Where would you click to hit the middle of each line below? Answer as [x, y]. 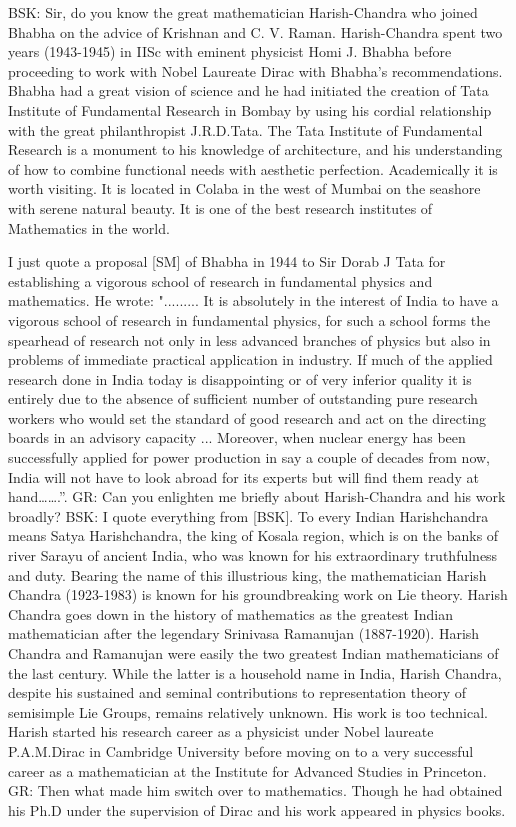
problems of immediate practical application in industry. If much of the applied [250, 359]
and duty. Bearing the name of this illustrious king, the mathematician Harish [247, 574]
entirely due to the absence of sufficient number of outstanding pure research [243, 398]
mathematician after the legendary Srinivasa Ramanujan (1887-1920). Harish [244, 633]
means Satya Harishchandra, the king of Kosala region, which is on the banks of [253, 535]
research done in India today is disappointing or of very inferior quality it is [240, 378]
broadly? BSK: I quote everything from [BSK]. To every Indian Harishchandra [248, 515]
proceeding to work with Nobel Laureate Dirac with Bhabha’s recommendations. [255, 70]
